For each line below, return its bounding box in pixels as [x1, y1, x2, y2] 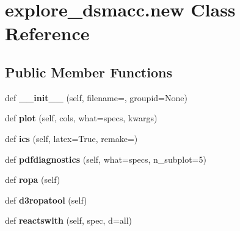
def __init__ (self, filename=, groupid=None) [5, 91, 187, 104]
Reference [5, 21, 90, 46]
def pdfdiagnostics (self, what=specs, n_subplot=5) [5, 152, 206, 165]
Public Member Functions [5, 62, 172, 81]
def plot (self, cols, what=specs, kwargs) [5, 112, 158, 124]
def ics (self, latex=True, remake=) [5, 132, 138, 144]
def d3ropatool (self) [5, 193, 87, 206]
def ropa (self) [5, 173, 60, 186]
